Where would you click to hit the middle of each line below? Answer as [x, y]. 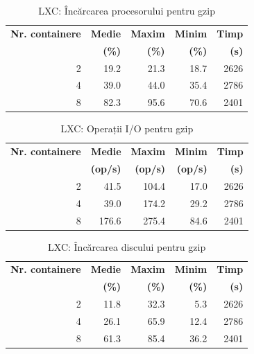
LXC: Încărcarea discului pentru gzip [127, 246]
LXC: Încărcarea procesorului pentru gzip [127, 10]
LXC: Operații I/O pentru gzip [127, 129]
